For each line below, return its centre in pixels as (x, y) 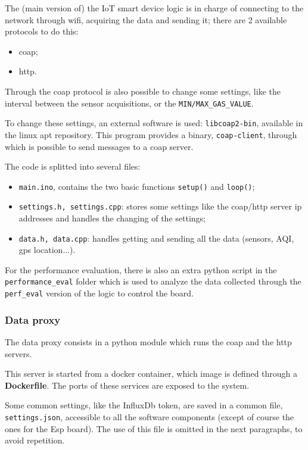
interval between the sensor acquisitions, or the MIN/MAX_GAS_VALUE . (129, 103)
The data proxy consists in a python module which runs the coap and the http (148, 342)
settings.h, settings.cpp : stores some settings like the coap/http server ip (160, 206)
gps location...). (47, 250)
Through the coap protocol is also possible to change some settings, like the (143, 91)
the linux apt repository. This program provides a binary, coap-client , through (151, 134)
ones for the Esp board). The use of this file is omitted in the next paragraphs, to (154, 428)
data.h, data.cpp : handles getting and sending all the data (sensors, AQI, (156, 238)
